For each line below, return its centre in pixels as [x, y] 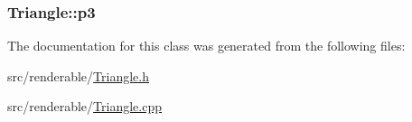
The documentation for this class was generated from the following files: [206, 46]
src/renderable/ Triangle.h [78, 75]
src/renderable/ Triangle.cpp [84, 106]
